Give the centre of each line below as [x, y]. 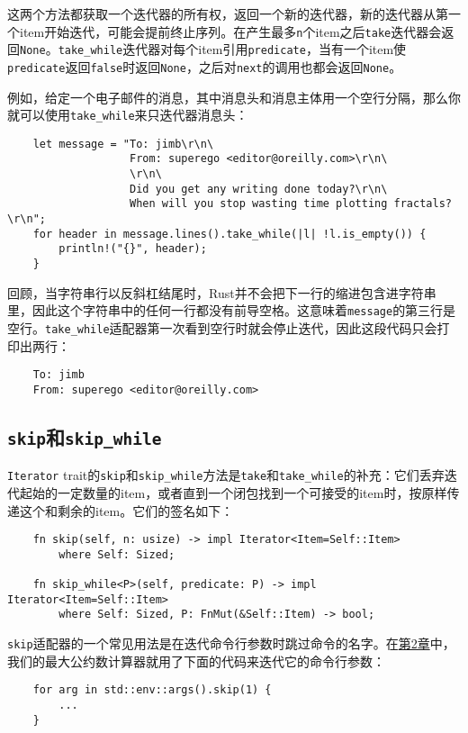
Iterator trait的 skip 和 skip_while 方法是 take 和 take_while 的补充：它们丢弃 [226, 475]
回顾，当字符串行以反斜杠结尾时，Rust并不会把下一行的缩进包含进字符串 [222, 292]
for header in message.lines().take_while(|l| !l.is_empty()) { [229, 234]
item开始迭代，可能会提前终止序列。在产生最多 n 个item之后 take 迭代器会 [230, 31]
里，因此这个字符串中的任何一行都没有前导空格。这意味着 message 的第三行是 [232, 310]
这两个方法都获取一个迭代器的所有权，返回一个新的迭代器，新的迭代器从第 [228, 14]
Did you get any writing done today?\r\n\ [259, 189]
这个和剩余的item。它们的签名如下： [126, 510]
